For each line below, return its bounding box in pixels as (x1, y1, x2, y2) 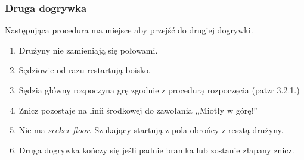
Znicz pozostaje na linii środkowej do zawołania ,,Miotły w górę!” (18, 103, 258, 116)
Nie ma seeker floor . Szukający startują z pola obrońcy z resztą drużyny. (18, 124, 284, 136)
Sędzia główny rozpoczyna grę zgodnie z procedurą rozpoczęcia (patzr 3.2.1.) (18, 84, 300, 96)
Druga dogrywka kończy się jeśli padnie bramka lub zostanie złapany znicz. (18, 143, 294, 156)
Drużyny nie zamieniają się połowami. (18, 43, 158, 56)
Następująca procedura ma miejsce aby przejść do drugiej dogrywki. (5, 24, 253, 36)
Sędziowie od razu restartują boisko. (18, 64, 151, 76)
